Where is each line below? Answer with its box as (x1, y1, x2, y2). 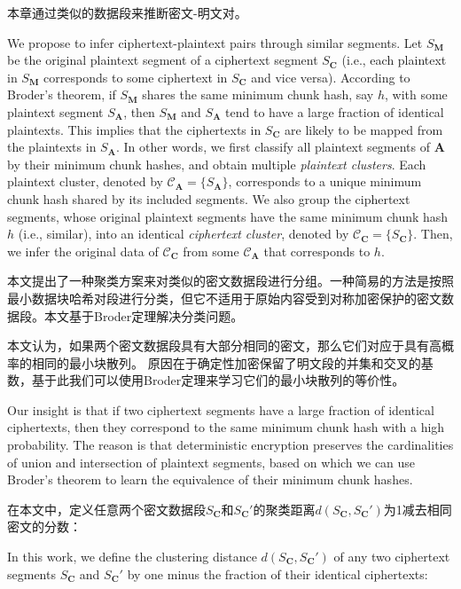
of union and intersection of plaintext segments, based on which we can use (7, 452, 416, 471)
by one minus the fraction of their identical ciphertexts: (127, 564, 428, 583)
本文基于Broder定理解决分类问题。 (43, 306, 244, 325)
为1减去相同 (383, 499, 452, 518)
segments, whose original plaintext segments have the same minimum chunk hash (7, 207, 449, 225)
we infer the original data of (7, 241, 159, 260)
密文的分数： (7, 517, 82, 536)
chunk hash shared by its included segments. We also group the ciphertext (7, 189, 410, 208)
